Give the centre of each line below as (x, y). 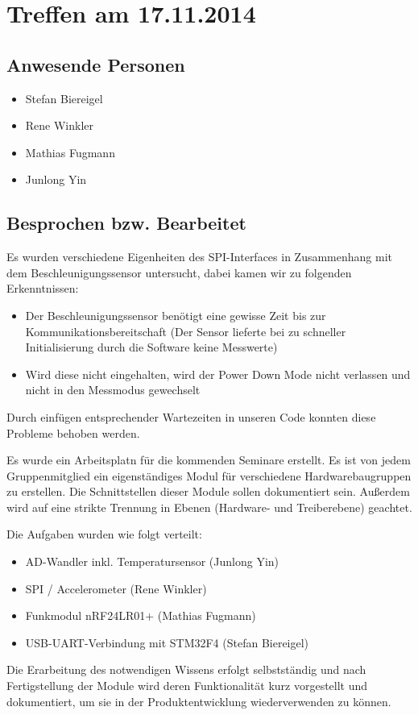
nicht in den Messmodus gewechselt (113, 390)
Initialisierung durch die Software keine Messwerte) (151, 347)
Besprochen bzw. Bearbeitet (126, 223)
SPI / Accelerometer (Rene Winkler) (116, 588)
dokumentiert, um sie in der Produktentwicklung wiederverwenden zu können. (199, 701)
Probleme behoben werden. (73, 432)
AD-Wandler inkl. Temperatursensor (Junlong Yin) (152, 561)
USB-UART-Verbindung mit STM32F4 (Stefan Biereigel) (167, 642)
